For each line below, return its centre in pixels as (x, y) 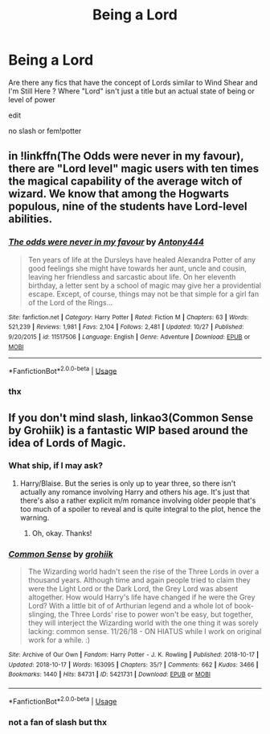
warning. (35, 517)
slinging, (42, 615)
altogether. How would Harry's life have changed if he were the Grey (141, 597)
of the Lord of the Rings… (70, 302)
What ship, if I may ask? (55, 466)
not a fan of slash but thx (58, 722)
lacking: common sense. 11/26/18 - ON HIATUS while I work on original (145, 632)
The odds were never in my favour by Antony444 (106, 242)
